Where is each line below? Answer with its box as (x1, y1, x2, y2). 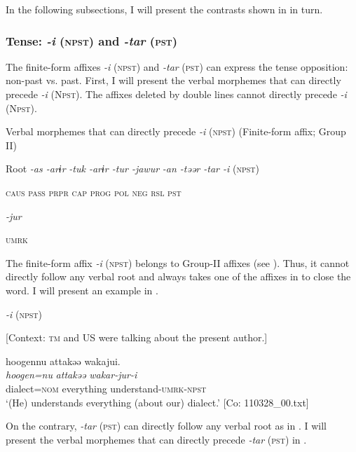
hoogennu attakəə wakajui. (6, 353, 121, 368)
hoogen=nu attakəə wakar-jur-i (6, 367, 137, 382)
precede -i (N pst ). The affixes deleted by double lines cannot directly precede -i (6, 87, 347, 101)
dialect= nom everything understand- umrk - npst (6, 381, 207, 395)
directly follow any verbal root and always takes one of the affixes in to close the (6, 269, 351, 284)
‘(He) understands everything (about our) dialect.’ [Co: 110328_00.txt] (6, 395, 309, 409)
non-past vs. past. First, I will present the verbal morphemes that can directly (6, 73, 341, 88)
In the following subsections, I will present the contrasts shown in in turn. (6, 2, 323, 16)
